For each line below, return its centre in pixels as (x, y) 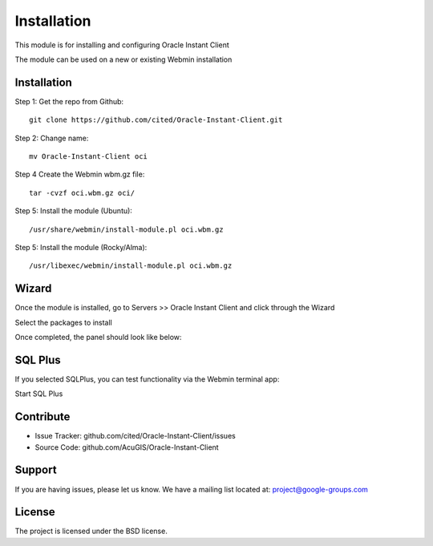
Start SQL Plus (39, 394)
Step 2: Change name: (52, 138)
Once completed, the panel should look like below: (98, 338)
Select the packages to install (63, 322)
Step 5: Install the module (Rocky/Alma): (81, 247)
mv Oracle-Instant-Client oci (89, 157)
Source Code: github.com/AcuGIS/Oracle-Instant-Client (127, 447)
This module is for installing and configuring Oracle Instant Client (122, 45)
